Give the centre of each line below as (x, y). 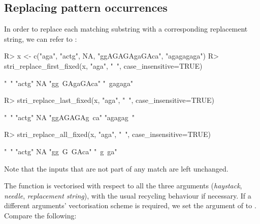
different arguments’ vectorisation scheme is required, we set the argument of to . (130, 205)
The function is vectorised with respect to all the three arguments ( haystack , (123, 186)
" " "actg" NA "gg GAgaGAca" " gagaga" (69, 83)
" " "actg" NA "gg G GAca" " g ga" (61, 151)
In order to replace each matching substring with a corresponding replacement (126, 29)
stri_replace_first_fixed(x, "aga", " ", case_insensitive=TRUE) (103, 65)
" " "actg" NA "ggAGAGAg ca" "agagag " (70, 117)
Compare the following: (40, 215)
